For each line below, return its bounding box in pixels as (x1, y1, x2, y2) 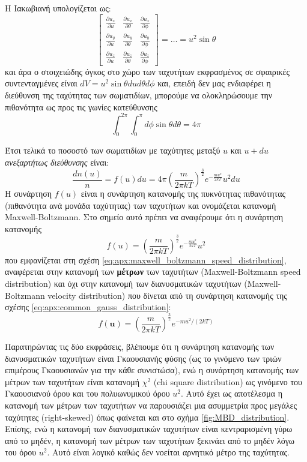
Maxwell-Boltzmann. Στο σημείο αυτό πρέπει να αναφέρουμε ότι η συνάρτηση (5, 211, 284, 223)
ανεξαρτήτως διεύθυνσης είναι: (5, 156, 109, 169)
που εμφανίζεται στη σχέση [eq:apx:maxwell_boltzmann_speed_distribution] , (5, 253, 287, 266)
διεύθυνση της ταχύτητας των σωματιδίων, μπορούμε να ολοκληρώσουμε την (5, 88, 273, 101)
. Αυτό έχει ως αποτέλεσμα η (180, 387, 282, 400)
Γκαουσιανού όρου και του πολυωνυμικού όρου (5, 387, 170, 400)
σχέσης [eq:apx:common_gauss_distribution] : (5, 301, 171, 313)
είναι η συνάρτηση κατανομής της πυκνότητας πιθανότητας (81, 187, 286, 199)
